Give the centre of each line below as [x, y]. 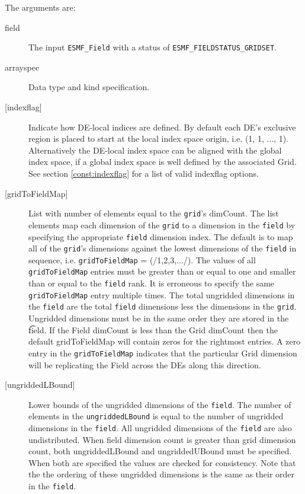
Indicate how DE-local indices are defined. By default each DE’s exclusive [162, 127]
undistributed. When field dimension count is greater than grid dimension [162, 439]
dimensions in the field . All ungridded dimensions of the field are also [160, 428]
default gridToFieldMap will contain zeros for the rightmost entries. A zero [165, 341]
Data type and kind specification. [89, 87]
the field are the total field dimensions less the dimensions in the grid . [163, 306]
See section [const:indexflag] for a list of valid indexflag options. [144, 173]
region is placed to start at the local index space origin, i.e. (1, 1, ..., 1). [159, 138]
